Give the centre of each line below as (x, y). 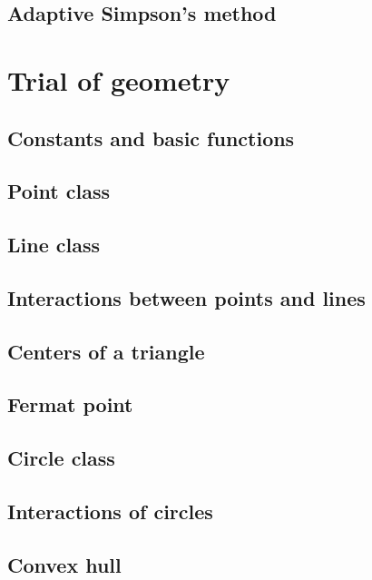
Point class (59, 191)
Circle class (61, 458)
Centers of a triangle (106, 351)
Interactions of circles (110, 511)
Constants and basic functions (151, 138)
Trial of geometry (119, 79)
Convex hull (64, 564)
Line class (54, 245)
